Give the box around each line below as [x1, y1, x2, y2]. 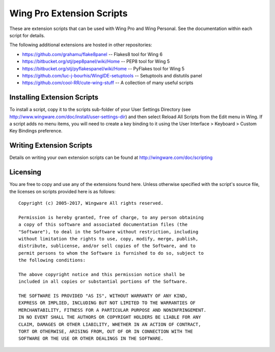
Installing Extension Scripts [9, 93, 99, 102]
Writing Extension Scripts [9, 141, 93, 150]
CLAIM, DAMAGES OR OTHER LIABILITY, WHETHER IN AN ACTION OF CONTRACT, [18, 321, 201, 327]
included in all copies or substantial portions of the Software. [18, 279, 188, 285]
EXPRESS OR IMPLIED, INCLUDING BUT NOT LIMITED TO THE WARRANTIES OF [18, 300, 196, 306]
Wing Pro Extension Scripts [9, 8, 128, 19]
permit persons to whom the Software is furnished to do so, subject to [18, 250, 204, 256]
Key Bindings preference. [9, 128, 63, 134]
